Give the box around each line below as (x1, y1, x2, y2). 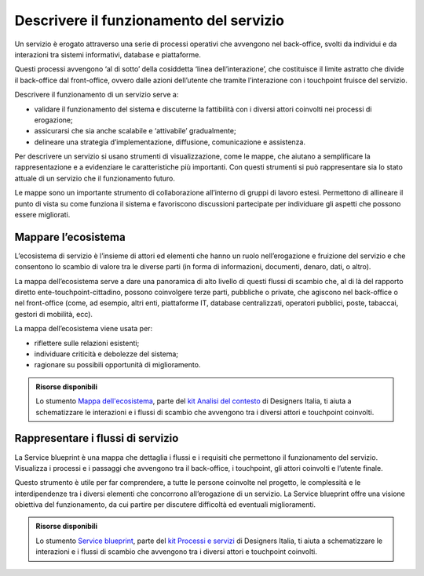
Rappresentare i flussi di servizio (14, 432, 179, 445)
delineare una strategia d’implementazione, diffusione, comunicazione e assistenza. (34, 137, 306, 147)
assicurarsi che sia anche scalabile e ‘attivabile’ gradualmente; (34, 126, 236, 136)
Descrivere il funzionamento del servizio (14, 12, 284, 29)
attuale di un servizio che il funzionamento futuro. (14, 173, 176, 183)
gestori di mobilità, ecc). (14, 309, 93, 319)
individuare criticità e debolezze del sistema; (34, 349, 179, 359)
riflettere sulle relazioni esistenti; (34, 338, 140, 348)
